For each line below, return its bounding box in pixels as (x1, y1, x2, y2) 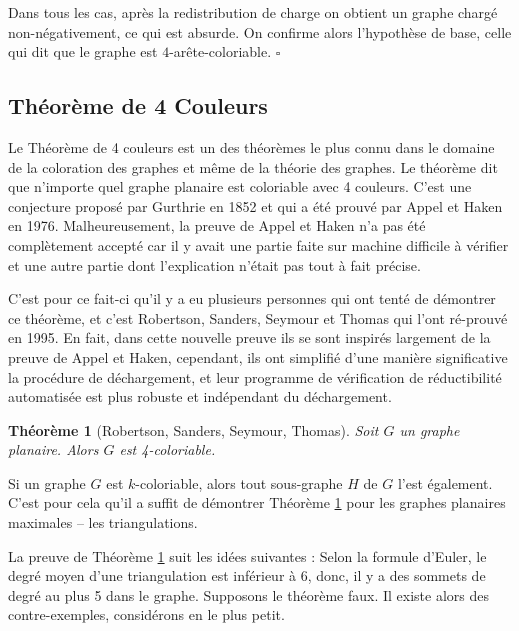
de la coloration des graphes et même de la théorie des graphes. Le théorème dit (8, 156, 498, 177)
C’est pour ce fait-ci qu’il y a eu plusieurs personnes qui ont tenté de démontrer (8, 288, 496, 309)
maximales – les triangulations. (8, 512, 198, 533)
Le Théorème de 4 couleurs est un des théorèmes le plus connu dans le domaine (8, 136, 495, 157)
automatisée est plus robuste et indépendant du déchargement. (8, 386, 392, 407)
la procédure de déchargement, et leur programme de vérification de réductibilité (8, 366, 502, 387)
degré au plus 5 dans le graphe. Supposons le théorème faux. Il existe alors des (8, 584, 489, 605)
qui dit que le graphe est (8, 41, 158, 62)
